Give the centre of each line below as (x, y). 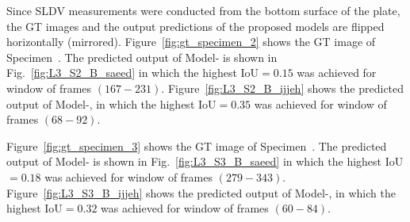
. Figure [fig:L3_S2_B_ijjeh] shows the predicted (283, 88)
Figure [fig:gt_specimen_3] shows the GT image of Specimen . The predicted (197, 145)
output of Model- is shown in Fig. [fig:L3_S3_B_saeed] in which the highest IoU (205, 161)
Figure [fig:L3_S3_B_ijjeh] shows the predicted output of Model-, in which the (201, 192)
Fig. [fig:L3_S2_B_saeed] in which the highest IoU (133, 73)
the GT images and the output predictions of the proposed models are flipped (195, 26)
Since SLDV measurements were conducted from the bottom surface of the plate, (203, 10)
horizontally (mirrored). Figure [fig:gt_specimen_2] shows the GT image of (191, 42)
